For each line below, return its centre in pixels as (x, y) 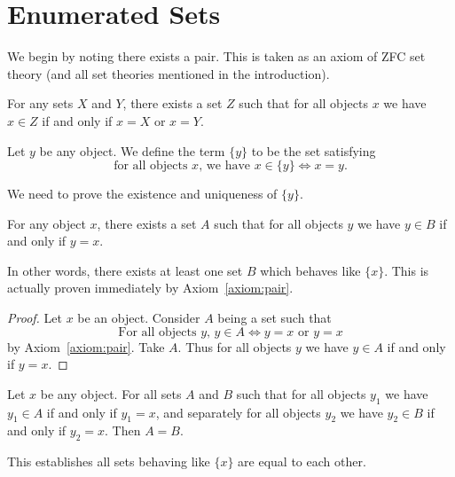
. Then (123, 430)
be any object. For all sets (111, 393)
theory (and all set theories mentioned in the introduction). (169, 73)
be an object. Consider (139, 318)
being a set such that (275, 318)
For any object (47, 223)
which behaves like (310, 270)
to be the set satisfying (314, 150)
